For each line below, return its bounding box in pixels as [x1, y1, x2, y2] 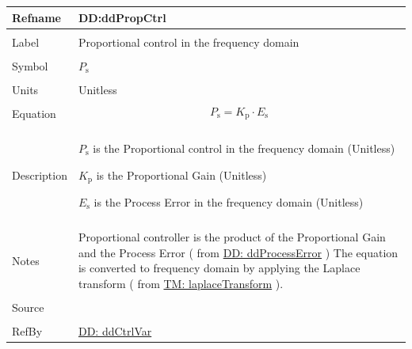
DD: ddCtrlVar [78, 323, 152, 340]
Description [12, 166, 67, 183]
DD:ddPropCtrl [78, 9, 166, 25]
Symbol [12, 57, 48, 74]
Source [12, 298, 44, 315]
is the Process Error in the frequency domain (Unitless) [93, 194, 364, 211]
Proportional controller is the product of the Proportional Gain [78, 229, 386, 245]
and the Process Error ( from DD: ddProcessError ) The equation [78, 244, 399, 260]
